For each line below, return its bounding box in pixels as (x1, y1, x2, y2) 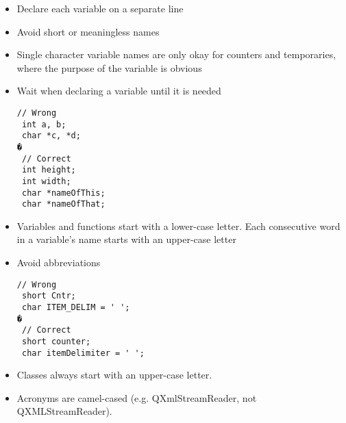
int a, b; (21, 119, 66, 129)
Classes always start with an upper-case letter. (16, 368, 212, 382)
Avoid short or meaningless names (16, 24, 160, 38)
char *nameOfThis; (21, 188, 106, 198)
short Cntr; (21, 291, 76, 301)
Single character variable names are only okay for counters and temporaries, (16, 47, 336, 62)
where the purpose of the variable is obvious (16, 60, 202, 75)
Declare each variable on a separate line (16, 1, 184, 15)
